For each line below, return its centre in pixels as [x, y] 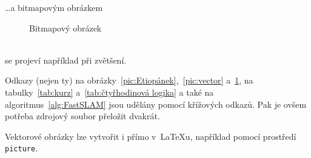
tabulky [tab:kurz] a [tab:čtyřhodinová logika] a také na [109, 92]
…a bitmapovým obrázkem [54, 7]
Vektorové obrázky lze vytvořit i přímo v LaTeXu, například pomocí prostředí [151, 136]
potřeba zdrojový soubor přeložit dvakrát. [82, 116]
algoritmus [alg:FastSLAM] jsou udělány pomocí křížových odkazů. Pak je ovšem [156, 104]
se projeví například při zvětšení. [66, 60]
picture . [22, 148]
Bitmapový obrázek [65, 28]
